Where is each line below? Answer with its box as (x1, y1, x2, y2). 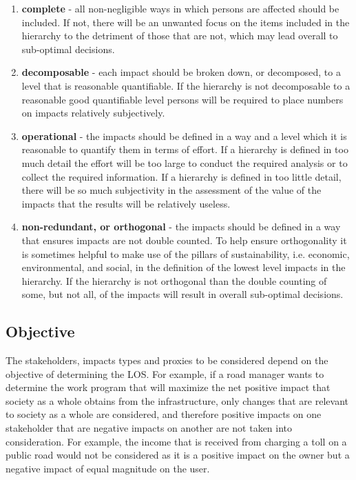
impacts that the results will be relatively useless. (21, 196, 231, 210)
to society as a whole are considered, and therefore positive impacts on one (6, 407, 322, 421)
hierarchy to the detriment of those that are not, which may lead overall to (21, 28, 338, 43)
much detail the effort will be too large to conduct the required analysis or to (21, 155, 348, 170)
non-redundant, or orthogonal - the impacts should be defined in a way (21, 219, 341, 234)
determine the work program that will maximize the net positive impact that (6, 380, 331, 394)
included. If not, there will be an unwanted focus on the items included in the (21, 14, 350, 29)
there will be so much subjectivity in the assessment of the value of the (21, 183, 322, 197)
